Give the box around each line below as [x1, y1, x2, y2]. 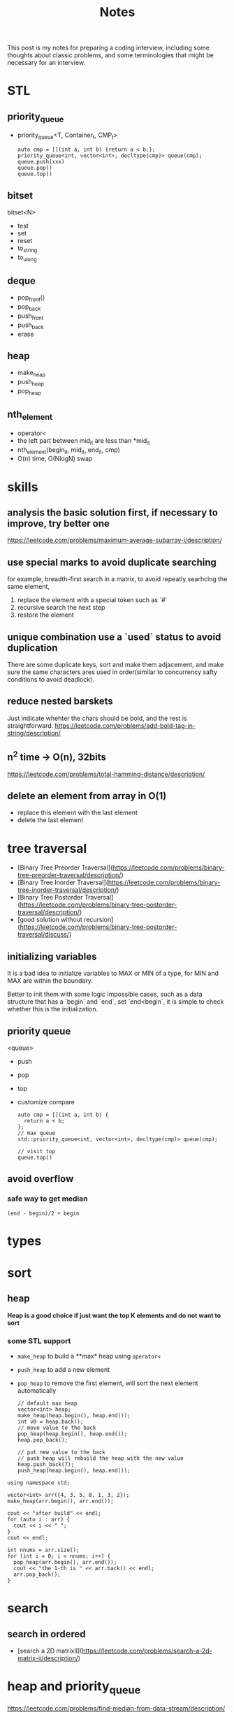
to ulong [17, 253, 37, 263]
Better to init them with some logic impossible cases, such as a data [7, 990, 203, 999]
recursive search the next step [17, 603, 105, 612]
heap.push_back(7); [17, 1461, 75, 1468]
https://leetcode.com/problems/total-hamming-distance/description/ [7, 770, 205, 778]
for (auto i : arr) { [7, 1516, 71, 1523]
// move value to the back [17, 1424, 96, 1432]
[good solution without [17, 916, 82, 924]
